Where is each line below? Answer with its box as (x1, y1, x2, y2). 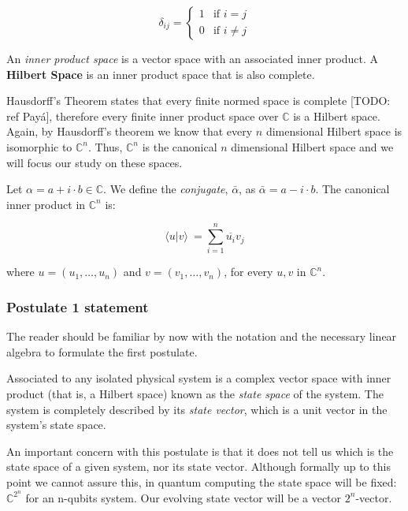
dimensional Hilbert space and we (231, 138, 394, 155)
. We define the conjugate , (103, 181, 228, 197)
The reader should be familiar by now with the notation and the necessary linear (6, 328, 397, 345)
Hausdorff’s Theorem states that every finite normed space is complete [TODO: (6, 92, 391, 109)
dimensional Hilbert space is (265, 123, 402, 140)
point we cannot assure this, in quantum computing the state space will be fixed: (6, 474, 397, 490)
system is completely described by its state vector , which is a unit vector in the (6, 401, 388, 417)
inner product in (6, 196, 86, 212)
